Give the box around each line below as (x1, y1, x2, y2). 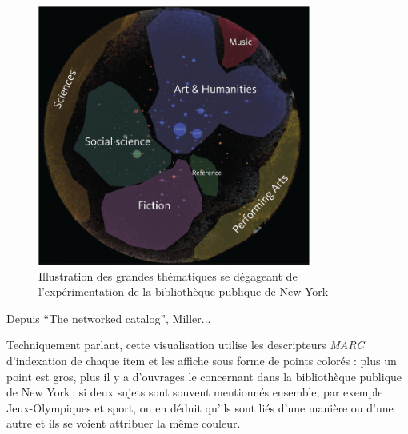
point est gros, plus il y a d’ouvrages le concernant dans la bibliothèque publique (6, 368, 402, 384)
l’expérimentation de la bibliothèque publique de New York (38, 283, 329, 300)
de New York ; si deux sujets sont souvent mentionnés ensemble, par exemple (6, 384, 383, 400)
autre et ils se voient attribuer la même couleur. (6, 415, 241, 432)
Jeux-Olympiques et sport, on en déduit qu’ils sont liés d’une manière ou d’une (6, 399, 394, 416)
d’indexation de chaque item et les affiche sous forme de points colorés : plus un (6, 352, 397, 368)
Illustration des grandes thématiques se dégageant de (38, 267, 298, 284)
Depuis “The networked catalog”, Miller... (6, 309, 211, 326)
